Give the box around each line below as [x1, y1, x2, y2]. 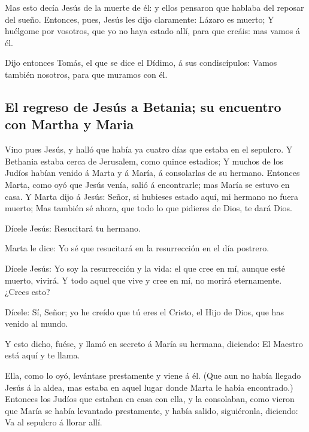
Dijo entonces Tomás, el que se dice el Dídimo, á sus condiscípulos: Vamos [5, 56, 277, 69]
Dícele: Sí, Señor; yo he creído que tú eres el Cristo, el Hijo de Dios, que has [5, 305, 284, 318]
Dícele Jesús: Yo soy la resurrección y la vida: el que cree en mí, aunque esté [5, 261, 285, 274]
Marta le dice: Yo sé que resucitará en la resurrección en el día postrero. [5, 242, 269, 254]
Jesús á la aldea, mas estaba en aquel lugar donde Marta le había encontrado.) [5, 381, 293, 393]
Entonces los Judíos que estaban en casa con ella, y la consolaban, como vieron [5, 393, 295, 405]
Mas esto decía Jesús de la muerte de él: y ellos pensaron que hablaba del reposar [5, 1, 304, 13]
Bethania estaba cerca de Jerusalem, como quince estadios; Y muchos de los [5, 154, 283, 167]
